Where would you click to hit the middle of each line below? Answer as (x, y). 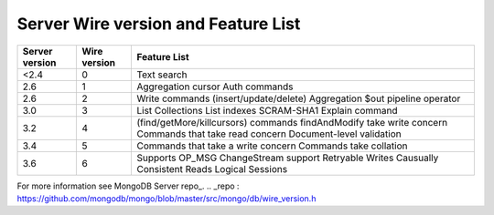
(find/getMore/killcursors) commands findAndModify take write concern (292, 122)
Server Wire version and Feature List (159, 24)
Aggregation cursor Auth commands (215, 87)
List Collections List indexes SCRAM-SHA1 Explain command (267, 110)
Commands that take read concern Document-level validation (269, 134)
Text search (162, 75)
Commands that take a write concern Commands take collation (272, 146)
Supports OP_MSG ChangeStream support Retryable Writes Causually (288, 158)
